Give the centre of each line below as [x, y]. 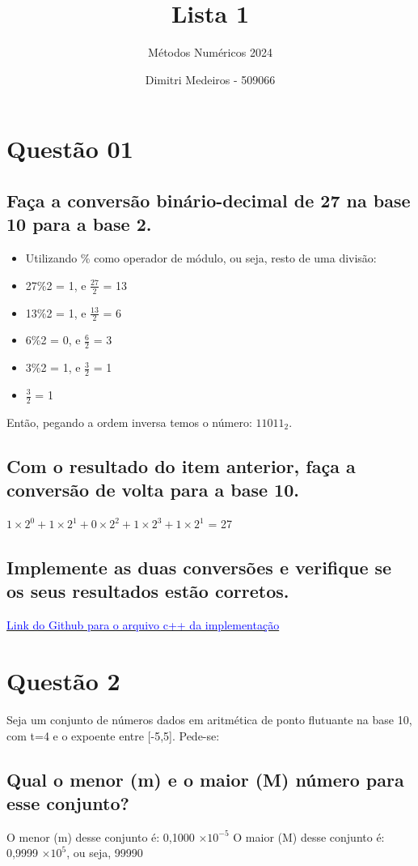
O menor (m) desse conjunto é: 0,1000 [101, 836]
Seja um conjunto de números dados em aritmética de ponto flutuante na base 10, [209, 719]
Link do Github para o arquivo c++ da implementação [143, 625]
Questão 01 [70, 149]
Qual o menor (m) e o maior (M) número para [205, 779]
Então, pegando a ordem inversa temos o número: [129, 422]
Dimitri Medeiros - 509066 [210, 79]
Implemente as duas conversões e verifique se [199, 567]
